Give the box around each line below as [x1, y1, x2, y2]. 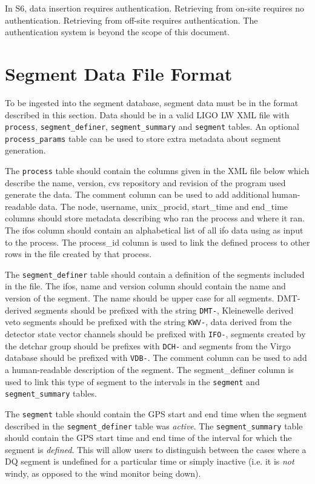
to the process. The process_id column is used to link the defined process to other [5, 235, 310, 248]
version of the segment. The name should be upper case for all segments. [5, 292, 274, 304]
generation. [5, 144, 46, 156]
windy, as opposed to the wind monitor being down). [5, 466, 201, 479]
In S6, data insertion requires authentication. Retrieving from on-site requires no [5, 2, 304, 14]
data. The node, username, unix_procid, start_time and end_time [39, 200, 288, 212]
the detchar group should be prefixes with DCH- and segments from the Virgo [5, 339, 291, 352]
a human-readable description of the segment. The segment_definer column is [5, 363, 294, 375]
